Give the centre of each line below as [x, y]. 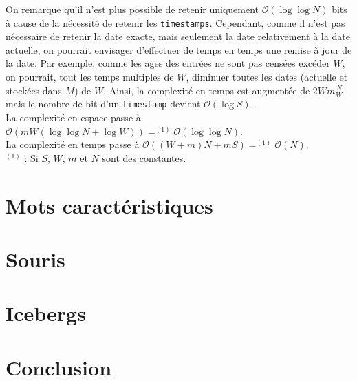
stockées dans [34, 90]
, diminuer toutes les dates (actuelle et [267, 77]
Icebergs [46, 313]
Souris [35, 259]
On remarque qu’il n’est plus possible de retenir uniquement [132, 9]
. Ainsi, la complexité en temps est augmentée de [207, 90]
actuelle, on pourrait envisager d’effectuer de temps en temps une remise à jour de [179, 49]
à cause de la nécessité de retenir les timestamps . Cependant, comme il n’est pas [175, 22]
